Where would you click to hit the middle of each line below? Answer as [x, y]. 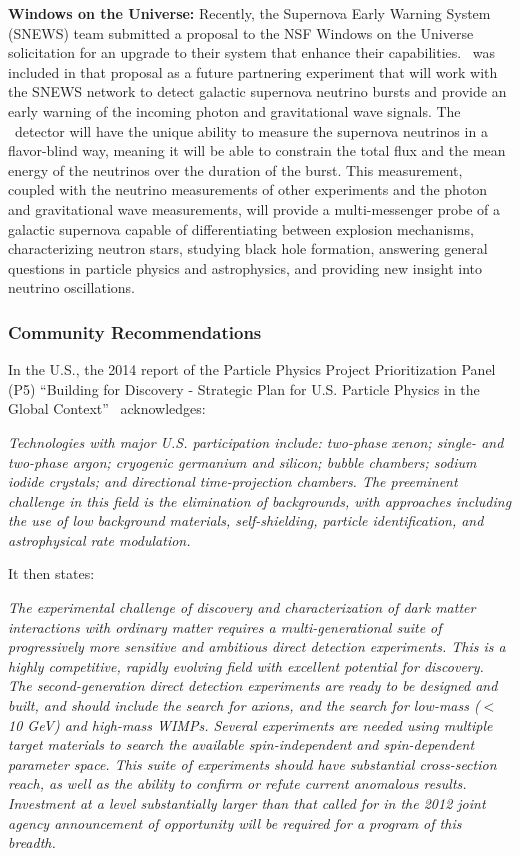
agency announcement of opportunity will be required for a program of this [235, 822]
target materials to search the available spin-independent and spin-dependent [241, 744]
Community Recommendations [135, 331]
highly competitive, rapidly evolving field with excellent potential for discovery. [246, 665]
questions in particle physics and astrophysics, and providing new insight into [245, 267]
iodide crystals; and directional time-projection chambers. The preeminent [233, 481]
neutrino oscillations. [71, 287]
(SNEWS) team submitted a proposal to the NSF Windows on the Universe [241, 32]
